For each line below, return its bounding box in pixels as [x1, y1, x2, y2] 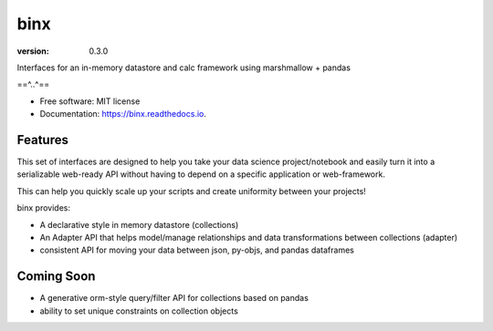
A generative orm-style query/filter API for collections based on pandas [39, 293, 309, 304]
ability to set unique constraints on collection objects [39, 305, 239, 316]
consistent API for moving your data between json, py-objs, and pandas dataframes [39, 244, 355, 255]
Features [16, 132, 68, 148]
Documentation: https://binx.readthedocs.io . [39, 109, 207, 119]
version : [16, 46, 49, 57]
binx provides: [16, 202, 70, 213]
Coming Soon [16, 269, 96, 284]
